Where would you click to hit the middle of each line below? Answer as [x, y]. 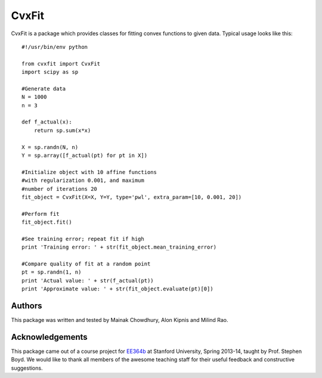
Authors [27, 306]
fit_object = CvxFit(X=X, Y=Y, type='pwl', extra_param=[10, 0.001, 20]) [132, 197]
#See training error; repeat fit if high [83, 239]
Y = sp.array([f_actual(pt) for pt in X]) [85, 156]
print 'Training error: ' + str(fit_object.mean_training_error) [119, 247]
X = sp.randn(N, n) [50, 147]
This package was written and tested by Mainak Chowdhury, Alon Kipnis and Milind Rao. [120, 320]
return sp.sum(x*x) [62, 130]
